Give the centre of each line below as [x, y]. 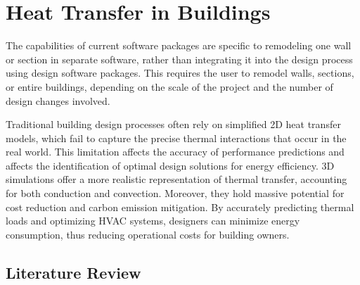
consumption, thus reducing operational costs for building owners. [148, 234]
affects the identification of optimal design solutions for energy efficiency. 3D [170, 165]
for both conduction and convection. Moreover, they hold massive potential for [175, 193]
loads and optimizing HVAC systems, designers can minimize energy [153, 221]
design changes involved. [58, 100]
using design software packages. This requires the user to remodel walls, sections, [180, 73]
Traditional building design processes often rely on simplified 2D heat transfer [173, 124]
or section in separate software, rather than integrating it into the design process [179, 59]
